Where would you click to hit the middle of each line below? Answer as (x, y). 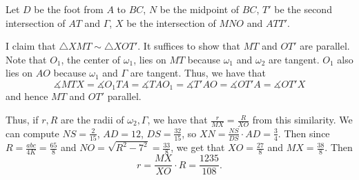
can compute (32, 133)
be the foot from (69, 9)
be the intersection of (171, 22)
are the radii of (93, 120)
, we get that (198, 147)
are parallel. (325, 46)
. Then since (304, 133)
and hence (27, 96)
